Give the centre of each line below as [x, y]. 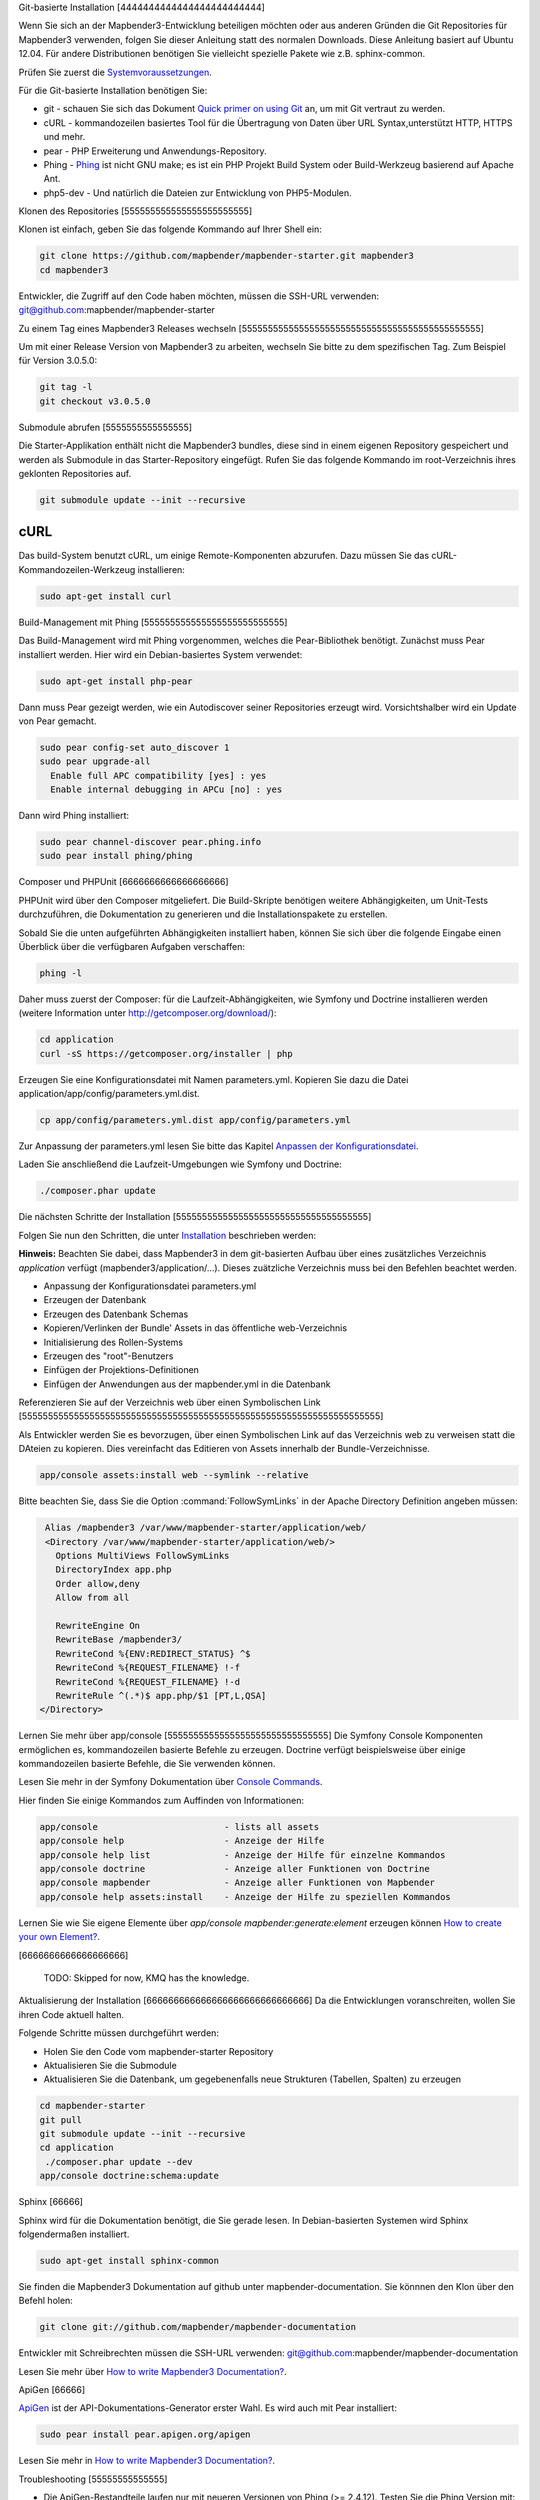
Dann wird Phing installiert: [74, 816]
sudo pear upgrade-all [95, 761]
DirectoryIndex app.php [113, 1569]
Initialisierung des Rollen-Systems [113, 1342]
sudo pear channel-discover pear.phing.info [150, 842]
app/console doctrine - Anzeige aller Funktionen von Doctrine [234, 1868]
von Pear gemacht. [57, 721]
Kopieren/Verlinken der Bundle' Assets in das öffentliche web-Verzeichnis [195, 1328]
